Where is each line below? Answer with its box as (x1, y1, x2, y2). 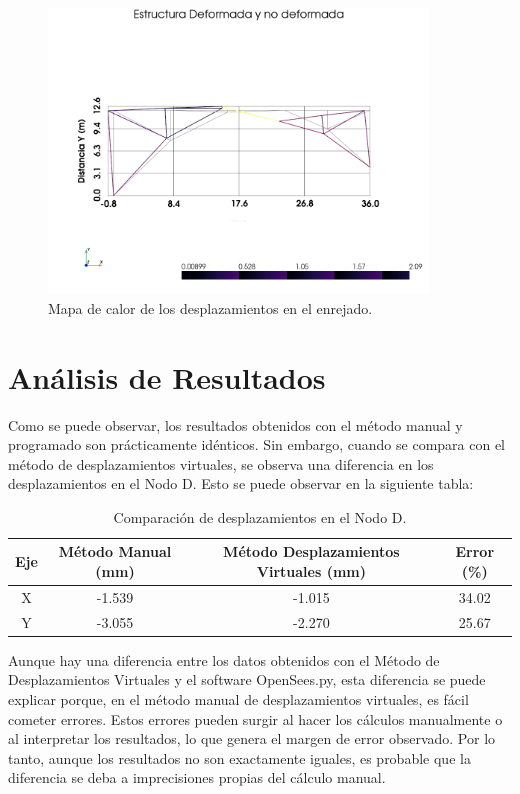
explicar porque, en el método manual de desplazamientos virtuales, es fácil (8, 689, 469, 710)
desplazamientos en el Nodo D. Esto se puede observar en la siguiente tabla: (8, 473, 474, 494)
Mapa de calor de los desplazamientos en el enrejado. (48, 297, 373, 318)
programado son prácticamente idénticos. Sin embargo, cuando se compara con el (8, 434, 506, 455)
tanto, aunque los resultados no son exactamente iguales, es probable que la (8, 747, 471, 768)
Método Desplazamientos (223, 541, 400, 562)
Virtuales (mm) (256, 561, 366, 582)
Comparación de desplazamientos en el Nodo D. (113, 506, 407, 527)
